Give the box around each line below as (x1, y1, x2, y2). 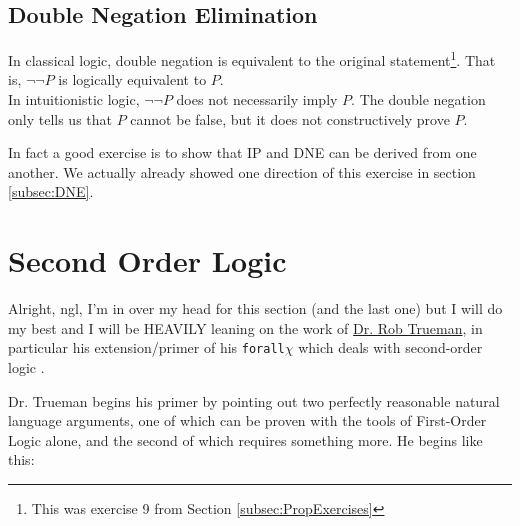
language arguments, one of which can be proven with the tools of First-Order (8, 410, 487, 431)
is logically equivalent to (58, 69, 207, 90)
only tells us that (8, 108, 112, 129)
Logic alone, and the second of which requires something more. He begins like (8, 429, 483, 450)
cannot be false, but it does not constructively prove (130, 108, 450, 129)
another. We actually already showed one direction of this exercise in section (8, 161, 476, 182)
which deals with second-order (298, 337, 483, 358)
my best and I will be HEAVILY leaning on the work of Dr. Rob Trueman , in (8, 317, 483, 338)
